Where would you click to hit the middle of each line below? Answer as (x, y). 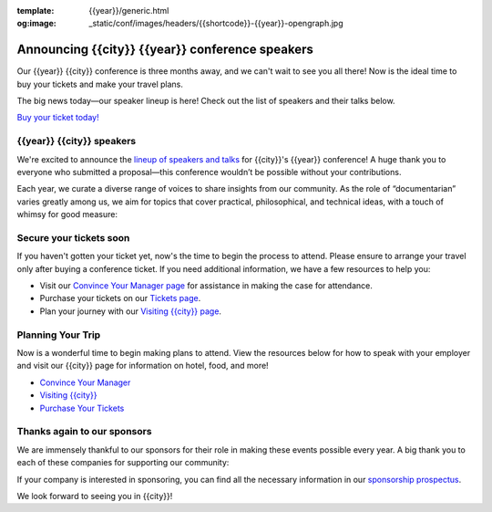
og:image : (36, 24)
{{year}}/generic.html (129, 10)
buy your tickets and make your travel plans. (100, 84)
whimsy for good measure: (67, 214)
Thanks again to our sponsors (84, 432)
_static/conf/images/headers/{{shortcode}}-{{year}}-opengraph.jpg (216, 24)
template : (36, 10)
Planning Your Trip (59, 335)
